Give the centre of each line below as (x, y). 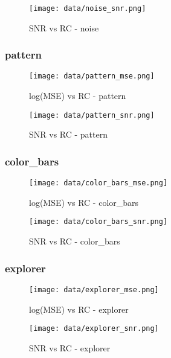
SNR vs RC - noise (64, 27)
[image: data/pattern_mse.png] (92, 76)
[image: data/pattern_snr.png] (92, 115)
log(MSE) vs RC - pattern (78, 96)
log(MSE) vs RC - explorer (79, 309)
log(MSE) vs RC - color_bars (84, 202)
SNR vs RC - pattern (68, 134)
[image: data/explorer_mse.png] (94, 289)
